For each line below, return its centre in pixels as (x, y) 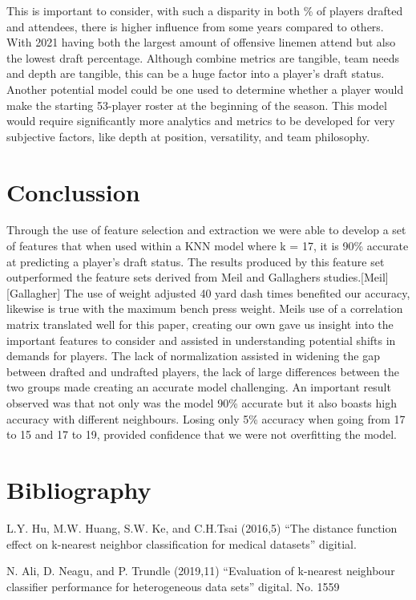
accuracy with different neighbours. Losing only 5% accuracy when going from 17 (206, 418)
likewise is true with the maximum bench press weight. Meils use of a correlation (205, 308)
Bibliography (79, 489)
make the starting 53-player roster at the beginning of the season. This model (197, 105)
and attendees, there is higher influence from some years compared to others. (195, 26)
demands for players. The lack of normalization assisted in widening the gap (194, 356)
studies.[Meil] (356, 277)
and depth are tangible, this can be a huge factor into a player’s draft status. (196, 73)
